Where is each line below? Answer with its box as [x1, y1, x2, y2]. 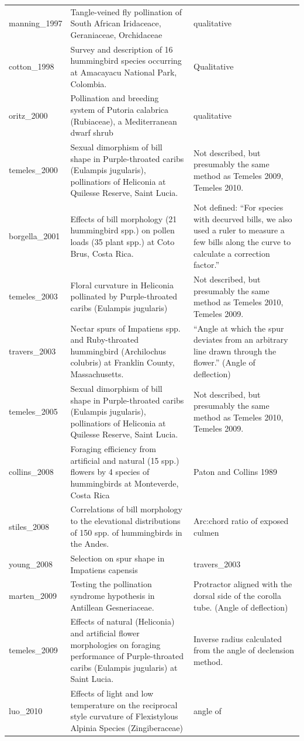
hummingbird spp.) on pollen [70, 224, 175, 236]
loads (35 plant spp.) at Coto [70, 236, 175, 248]
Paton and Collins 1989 [194, 466, 278, 478]
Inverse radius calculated [194, 632, 282, 645]
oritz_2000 [9, 109, 48, 121]
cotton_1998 [9, 60, 54, 73]
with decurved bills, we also [194, 212, 292, 225]
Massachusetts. [70, 368, 124, 380]
